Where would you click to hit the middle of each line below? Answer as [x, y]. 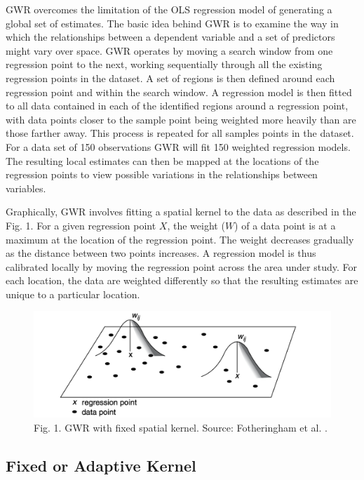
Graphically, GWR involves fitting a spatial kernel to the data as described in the [181, 212]
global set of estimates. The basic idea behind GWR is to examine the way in [172, 23]
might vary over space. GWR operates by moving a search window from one [169, 50]
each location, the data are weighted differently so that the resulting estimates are [182, 280]
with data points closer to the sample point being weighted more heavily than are [181, 119]
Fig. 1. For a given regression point [81, 225]
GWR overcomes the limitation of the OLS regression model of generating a [169, 9]
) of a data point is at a [285, 225]
